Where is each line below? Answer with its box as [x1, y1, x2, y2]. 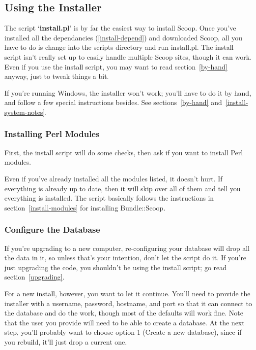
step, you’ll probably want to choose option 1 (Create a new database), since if [4, 327, 242, 337]
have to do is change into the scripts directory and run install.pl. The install [4, 42, 234, 52]
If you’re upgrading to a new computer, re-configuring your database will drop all [4, 243, 250, 253]
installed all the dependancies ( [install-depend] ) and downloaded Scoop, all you [4, 32, 243, 42]
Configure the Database [4, 223, 100, 236]
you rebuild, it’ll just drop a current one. [4, 336, 127, 347]
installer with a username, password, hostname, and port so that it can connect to [4, 298, 252, 308]
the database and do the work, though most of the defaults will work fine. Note [4, 308, 244, 318]
